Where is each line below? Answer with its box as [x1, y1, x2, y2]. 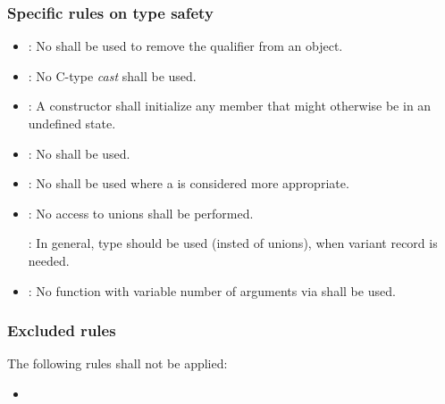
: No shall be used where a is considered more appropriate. [28, 174, 349, 193]
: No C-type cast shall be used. [28, 66, 197, 85]
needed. [28, 251, 70, 269]
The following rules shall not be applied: [7, 354, 228, 373]
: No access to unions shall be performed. [28, 203, 254, 222]
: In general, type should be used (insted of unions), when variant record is [28, 234, 438, 252]
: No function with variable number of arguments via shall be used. [28, 281, 396, 300]
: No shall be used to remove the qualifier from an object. [28, 37, 343, 55]
